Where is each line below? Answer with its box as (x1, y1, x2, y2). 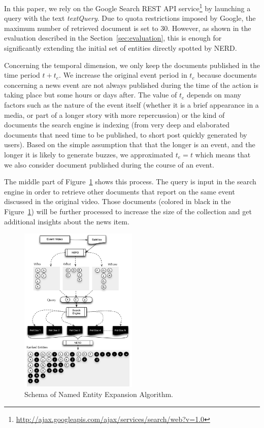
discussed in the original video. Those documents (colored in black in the (4, 196, 231, 207)
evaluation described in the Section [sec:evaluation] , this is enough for (4, 32, 222, 43)
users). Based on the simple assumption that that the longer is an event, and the (4, 139, 255, 150)
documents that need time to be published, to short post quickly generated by (4, 129, 247, 140)
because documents (197, 70, 257, 80)
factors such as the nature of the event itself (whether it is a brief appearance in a (4, 100, 259, 110)
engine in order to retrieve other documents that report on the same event (4, 186, 235, 196)
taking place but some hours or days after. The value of (4, 89, 177, 100)
